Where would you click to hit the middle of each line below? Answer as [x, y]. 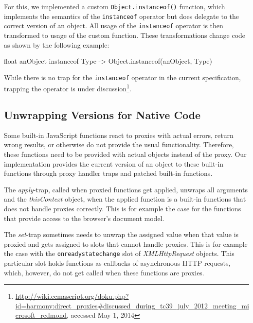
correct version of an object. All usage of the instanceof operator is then [114, 25]
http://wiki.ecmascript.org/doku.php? [72, 296]
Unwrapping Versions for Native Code [102, 115]
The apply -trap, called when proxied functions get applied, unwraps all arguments [126, 189]
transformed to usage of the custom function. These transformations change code [125, 35]
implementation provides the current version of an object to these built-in [114, 163]
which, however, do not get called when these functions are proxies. [104, 272]
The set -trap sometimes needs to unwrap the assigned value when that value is [121, 234]
